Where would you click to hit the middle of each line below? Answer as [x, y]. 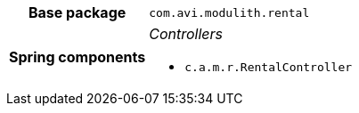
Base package [77, 12]
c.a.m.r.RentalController [269, 67]
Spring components [78, 56]
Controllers [186, 34]
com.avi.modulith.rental [229, 12]
